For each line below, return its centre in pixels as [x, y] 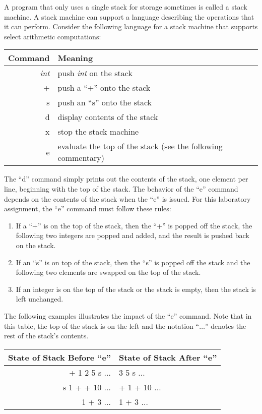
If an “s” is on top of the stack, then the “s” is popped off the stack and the [133, 262]
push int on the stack [95, 73]
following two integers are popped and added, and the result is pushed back [133, 235]
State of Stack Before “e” [59, 357]
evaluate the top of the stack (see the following [140, 146]
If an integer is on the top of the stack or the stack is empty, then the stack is [136, 289]
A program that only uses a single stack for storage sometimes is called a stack [126, 7]
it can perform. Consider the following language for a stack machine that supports [131, 26]
